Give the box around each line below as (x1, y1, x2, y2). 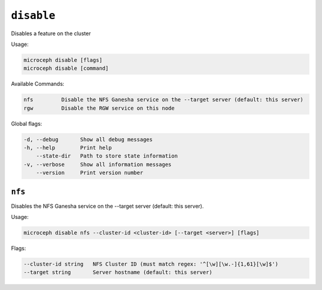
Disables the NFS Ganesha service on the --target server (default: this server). (11, 202, 204, 209)
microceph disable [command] (23, 65, 109, 72)
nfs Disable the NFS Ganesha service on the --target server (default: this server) (23, 96, 304, 103)
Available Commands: (11, 81, 65, 88)
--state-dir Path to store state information (36, 153, 178, 159)
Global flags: (11, 120, 42, 127)
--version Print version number (36, 169, 143, 176)
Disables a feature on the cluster (11, 30, 91, 37)
